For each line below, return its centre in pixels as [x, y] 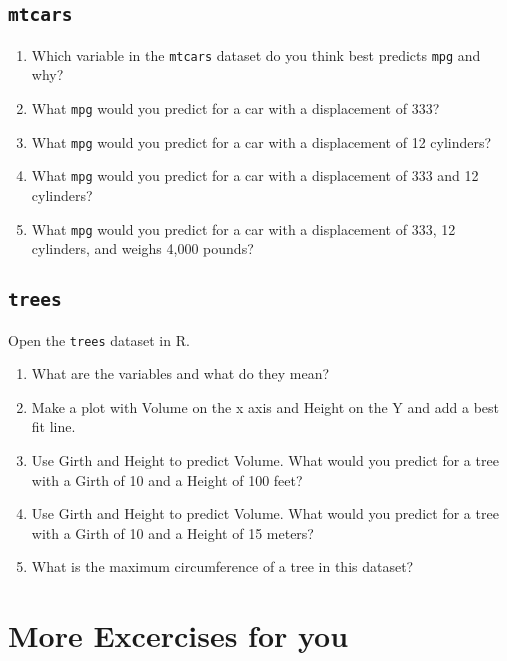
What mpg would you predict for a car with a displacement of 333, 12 [243, 228]
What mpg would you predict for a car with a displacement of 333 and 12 [255, 175]
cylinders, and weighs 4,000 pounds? [142, 248]
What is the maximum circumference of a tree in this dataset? [222, 566]
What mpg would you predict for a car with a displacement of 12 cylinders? [261, 141]
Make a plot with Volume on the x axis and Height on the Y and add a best [265, 406]
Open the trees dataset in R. [99, 339]
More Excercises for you [178, 635]
